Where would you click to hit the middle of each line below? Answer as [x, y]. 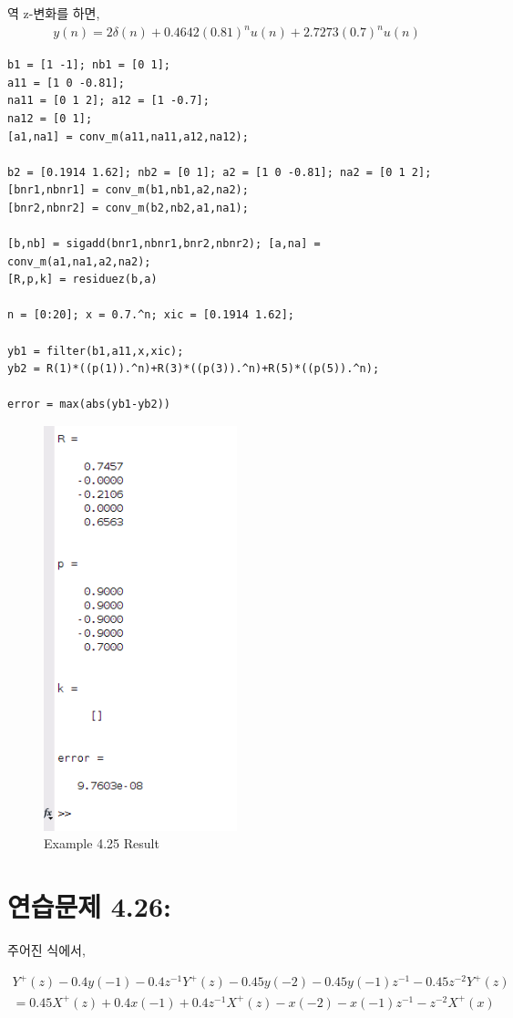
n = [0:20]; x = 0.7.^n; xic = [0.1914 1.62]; [151, 315]
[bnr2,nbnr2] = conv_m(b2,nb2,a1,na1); [128, 208]
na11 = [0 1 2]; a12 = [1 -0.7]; [108, 101]
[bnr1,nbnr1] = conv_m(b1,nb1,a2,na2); [128, 190]
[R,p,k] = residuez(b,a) [82, 280]
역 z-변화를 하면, [54, 13]
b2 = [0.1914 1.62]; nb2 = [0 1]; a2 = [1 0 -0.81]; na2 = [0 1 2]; [220, 172]
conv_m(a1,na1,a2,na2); [79, 261]
